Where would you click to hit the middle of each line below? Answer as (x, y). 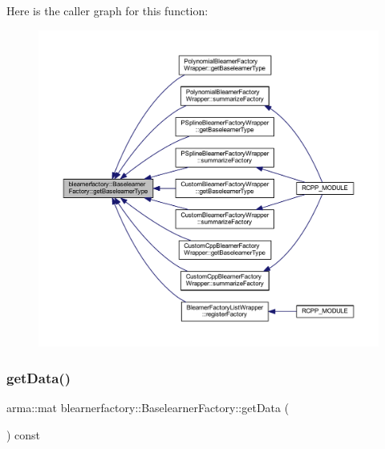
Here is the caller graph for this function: (107, 10)
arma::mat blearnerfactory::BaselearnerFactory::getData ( (148, 407)
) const (24, 434)
